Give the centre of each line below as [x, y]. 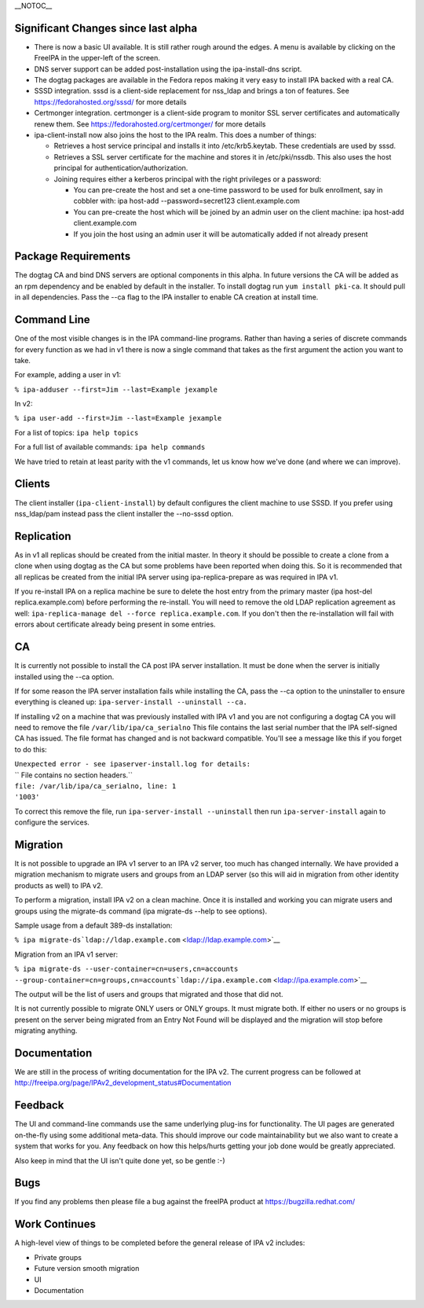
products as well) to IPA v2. [59, 885]
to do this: [31, 749]
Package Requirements [73, 257]
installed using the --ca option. [64, 677]
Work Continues [55, 1224]
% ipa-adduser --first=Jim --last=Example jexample [116, 389]
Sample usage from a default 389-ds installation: [93, 926]
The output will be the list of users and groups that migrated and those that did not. [149, 994]
